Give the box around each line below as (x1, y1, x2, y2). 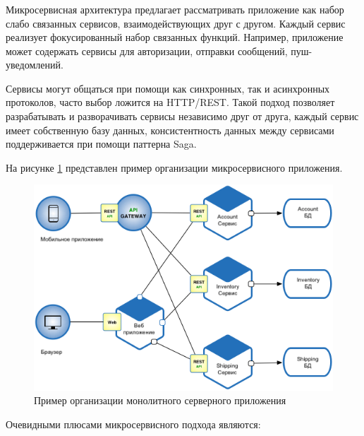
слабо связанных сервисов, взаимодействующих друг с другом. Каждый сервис (6, 16, 346, 30)
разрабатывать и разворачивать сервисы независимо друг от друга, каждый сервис (6, 109, 359, 124)
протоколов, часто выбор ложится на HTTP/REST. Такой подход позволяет (6, 95, 335, 110)
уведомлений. (6, 57, 63, 72)
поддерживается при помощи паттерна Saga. (6, 136, 197, 151)
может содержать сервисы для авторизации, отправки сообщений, (6, 43, 288, 58)
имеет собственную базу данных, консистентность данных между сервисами (6, 122, 334, 137)
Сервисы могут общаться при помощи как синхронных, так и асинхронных (6, 81, 330, 95)
